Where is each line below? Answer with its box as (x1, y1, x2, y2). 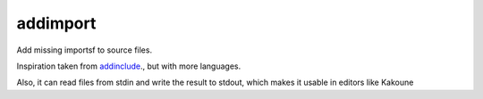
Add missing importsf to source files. (16, 45, 152, 55)
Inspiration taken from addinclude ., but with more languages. (16, 61, 241, 71)
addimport (16, 13, 97, 33)
